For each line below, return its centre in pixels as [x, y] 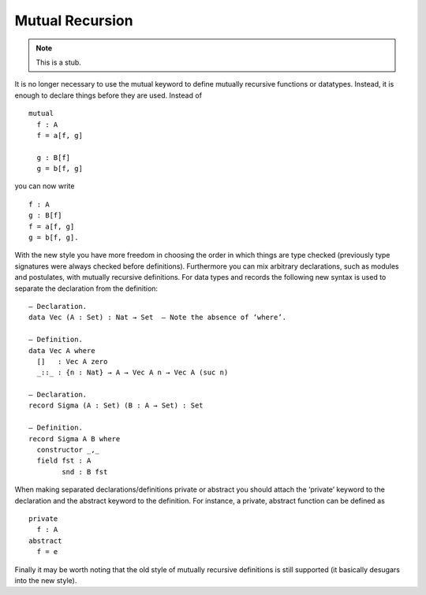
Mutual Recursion [74, 20]
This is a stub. [59, 62]
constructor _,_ [68, 450]
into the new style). [46, 580]
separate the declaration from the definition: [86, 288]
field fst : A [64, 461]
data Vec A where [62, 350]
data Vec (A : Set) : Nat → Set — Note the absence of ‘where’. [158, 318]
